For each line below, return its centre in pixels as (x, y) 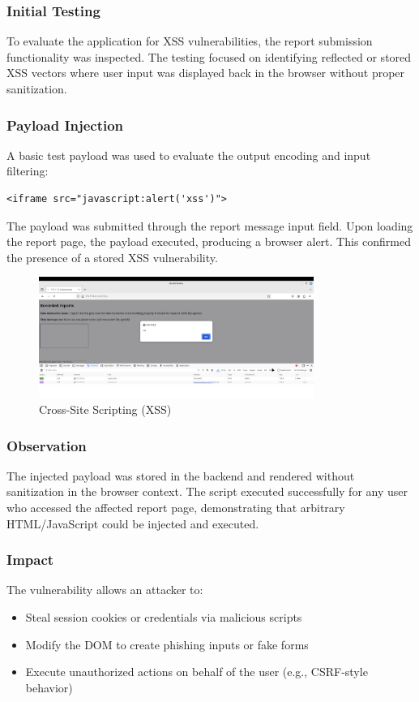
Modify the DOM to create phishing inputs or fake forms (167, 644)
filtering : (28, 171)
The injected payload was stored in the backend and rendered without (181, 475)
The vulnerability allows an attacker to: (105, 590)
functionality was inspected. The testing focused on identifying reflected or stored (209, 56)
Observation (47, 445)
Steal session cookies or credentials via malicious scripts (164, 617)
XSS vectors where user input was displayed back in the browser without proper (206, 73)
